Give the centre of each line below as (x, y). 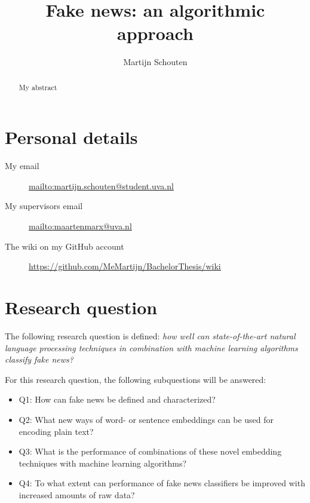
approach (155, 33)
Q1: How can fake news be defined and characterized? (117, 399)
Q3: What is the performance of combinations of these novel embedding (150, 451)
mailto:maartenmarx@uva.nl (80, 226)
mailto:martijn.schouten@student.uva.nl (101, 185)
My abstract (38, 87)
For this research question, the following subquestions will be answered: (136, 379)
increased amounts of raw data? (77, 494)
